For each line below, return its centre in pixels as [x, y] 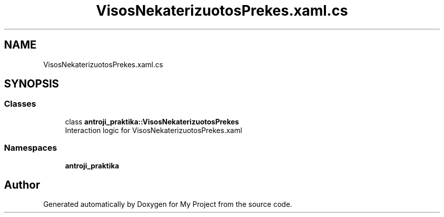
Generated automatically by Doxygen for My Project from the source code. [168, 204]
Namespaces [31, 148]
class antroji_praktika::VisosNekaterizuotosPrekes [152, 121]
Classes [20, 104]
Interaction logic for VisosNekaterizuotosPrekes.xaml [154, 130]
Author [22, 185]
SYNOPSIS [32, 84]
